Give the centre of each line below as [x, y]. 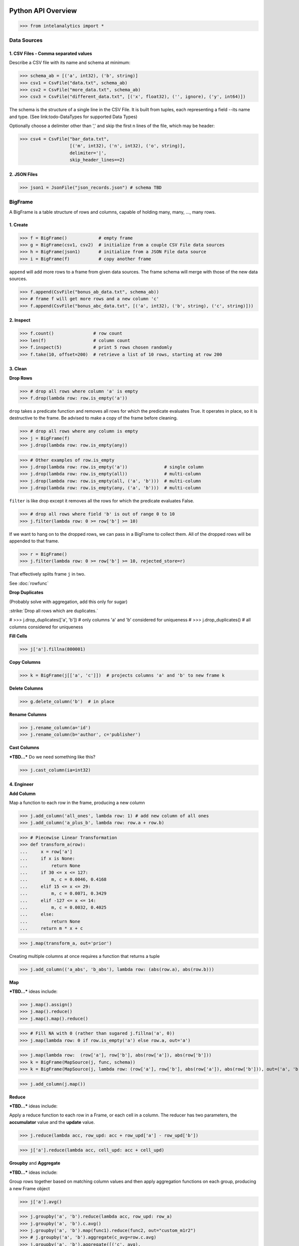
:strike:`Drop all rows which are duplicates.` [54, 611]
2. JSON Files [23, 174]
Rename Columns [28, 714]
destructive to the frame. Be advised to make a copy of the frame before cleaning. [93, 418]
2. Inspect [20, 320]
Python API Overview [43, 11]
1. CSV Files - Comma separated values [51, 53]
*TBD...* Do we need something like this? [52, 757]
